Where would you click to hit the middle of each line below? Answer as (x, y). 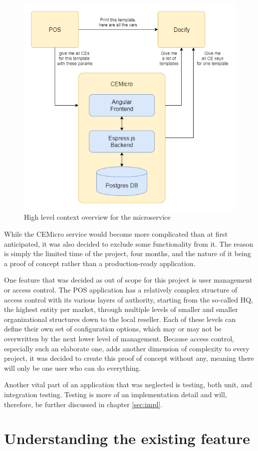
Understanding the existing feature (127, 438)
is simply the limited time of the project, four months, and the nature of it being (128, 253)
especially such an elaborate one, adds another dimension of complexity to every (127, 348)
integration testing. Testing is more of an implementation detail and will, (116, 394)
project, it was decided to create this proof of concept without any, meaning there (129, 358)
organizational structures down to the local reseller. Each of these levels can (120, 319)
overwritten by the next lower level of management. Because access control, (119, 338)
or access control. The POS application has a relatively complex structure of (121, 290)
